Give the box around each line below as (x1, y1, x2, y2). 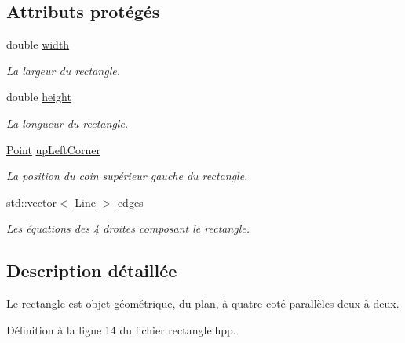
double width (6, 36, 70, 52)
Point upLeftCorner (6, 141, 100, 157)
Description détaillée (6, 258, 177, 283)
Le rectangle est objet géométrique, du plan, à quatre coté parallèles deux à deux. (6, 295, 400, 312)
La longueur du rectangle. (6, 114, 129, 131)
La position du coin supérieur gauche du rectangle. (6, 168, 248, 184)
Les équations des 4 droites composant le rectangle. (6, 220, 250, 236)
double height (6, 88, 71, 105)
